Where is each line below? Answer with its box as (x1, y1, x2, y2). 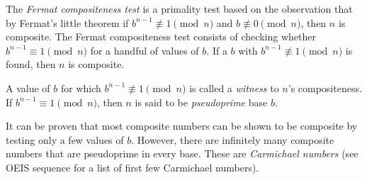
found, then (6, 57, 56, 72)
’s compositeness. (288, 80, 362, 95)
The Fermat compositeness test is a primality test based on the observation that (6, 1, 353, 16)
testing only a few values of (6, 132, 124, 147)
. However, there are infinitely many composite (131, 132, 334, 147)
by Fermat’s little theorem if (6, 15, 129, 30)
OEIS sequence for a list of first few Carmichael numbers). (6, 159, 259, 174)
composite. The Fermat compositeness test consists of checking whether (6, 29, 316, 44)
